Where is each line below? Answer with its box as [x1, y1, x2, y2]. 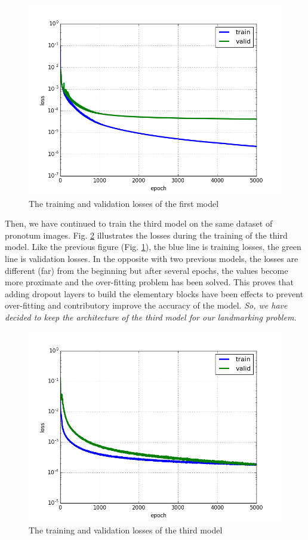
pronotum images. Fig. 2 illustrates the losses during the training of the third [5, 228, 288, 241]
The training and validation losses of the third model [29, 524, 223, 536]
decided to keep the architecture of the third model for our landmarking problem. [5, 310, 297, 323]
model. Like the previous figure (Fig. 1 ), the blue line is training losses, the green [5, 240, 301, 253]
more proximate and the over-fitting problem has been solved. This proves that [5, 276, 294, 288]
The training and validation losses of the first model [29, 197, 219, 209]
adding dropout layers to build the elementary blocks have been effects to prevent [5, 287, 304, 300]
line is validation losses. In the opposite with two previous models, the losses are [5, 252, 298, 264]
